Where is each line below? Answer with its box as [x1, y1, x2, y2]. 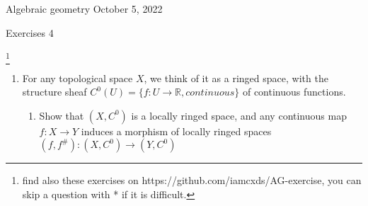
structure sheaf [22, 84, 87, 99]
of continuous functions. [242, 84, 346, 99]
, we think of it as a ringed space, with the [144, 70, 328, 85]
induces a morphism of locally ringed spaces [81, 123, 272, 138]
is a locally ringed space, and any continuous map [131, 108, 347, 122]
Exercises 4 [6, 25, 54, 40]
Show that [39, 108, 84, 122]
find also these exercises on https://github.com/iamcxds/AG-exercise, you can [22, 173, 362, 188]
